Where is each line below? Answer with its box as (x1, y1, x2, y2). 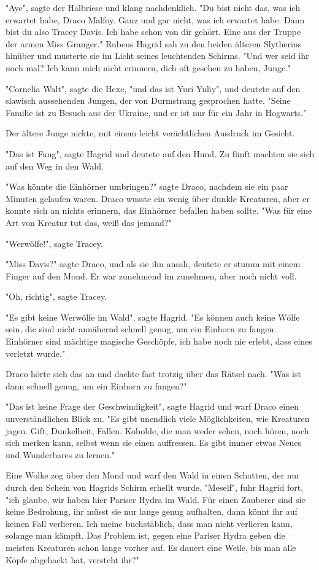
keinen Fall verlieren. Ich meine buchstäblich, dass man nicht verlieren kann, (6, 517, 293, 529)
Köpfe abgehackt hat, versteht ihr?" (6, 553, 139, 566)
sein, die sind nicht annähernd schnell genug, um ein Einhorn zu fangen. (6, 322, 277, 335)
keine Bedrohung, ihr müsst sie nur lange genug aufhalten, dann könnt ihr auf (6, 505, 298, 518)
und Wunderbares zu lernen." (6, 448, 115, 461)
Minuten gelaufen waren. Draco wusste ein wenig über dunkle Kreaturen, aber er (6, 192, 310, 205)
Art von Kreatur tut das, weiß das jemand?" (6, 216, 172, 228)
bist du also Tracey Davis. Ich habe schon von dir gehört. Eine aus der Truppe (6, 25, 301, 38)
